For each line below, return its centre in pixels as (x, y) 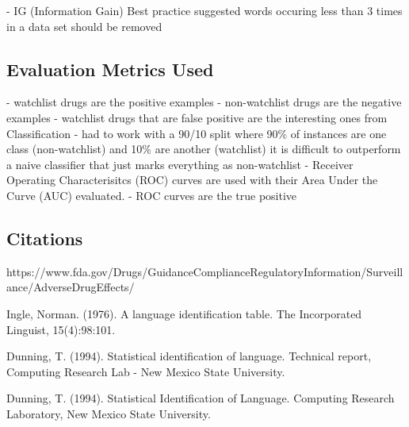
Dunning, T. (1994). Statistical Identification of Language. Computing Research (201, 398)
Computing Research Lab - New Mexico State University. (146, 371)
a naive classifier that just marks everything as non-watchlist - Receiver (180, 164)
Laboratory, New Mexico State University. (109, 413)
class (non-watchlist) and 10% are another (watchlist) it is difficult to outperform (204, 149)
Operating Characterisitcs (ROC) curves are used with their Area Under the (192, 180)
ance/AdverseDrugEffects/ (71, 287)
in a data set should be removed (84, 26)
